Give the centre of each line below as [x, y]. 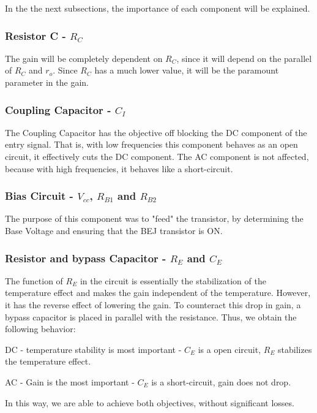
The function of [34, 280]
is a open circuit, [229, 349]
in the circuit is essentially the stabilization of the [173, 280]
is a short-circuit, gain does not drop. [221, 381]
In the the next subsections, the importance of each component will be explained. [158, 8]
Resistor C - [35, 35]
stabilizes [295, 349]
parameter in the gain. [47, 82]
